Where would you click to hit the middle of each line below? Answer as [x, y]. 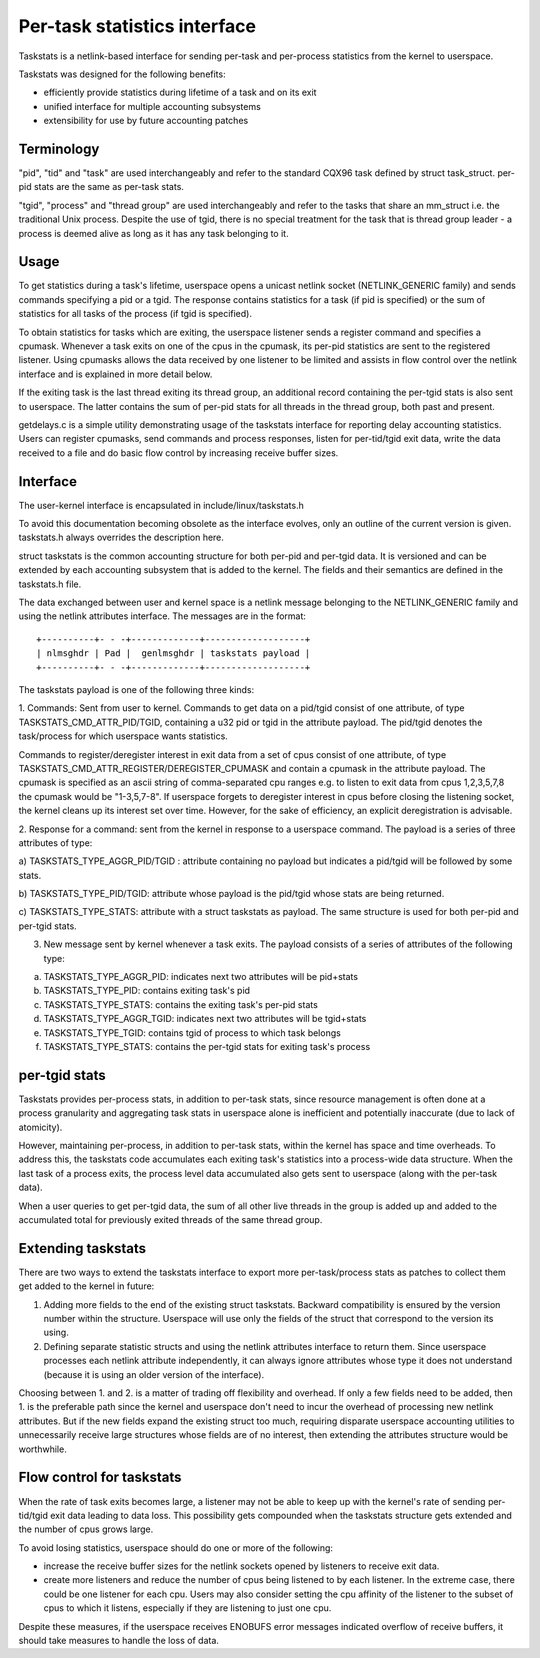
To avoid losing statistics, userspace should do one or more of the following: [176, 1547]
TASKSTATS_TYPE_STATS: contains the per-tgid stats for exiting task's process [207, 1046]
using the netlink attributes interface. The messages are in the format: [162, 616]
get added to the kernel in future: [86, 1286]
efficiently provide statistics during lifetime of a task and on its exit [180, 92]
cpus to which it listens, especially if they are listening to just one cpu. [187, 1608]
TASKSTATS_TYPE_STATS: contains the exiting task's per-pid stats [181, 1004]
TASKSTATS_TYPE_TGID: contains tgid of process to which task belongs [192, 1032]
